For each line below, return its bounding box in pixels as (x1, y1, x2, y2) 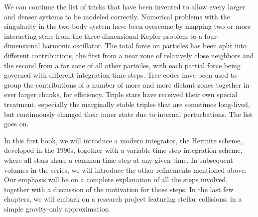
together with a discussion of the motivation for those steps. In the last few (4, 184, 234, 194)
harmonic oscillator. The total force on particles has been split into (42, 40, 247, 51)
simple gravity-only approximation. (4, 203, 111, 214)
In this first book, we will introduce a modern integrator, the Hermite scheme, (4, 135, 243, 145)
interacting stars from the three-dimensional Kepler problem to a (4, 30, 202, 41)
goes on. (4, 118, 29, 129)
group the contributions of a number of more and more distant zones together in (4, 79, 250, 90)
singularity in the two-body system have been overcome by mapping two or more (4, 21, 251, 31)
